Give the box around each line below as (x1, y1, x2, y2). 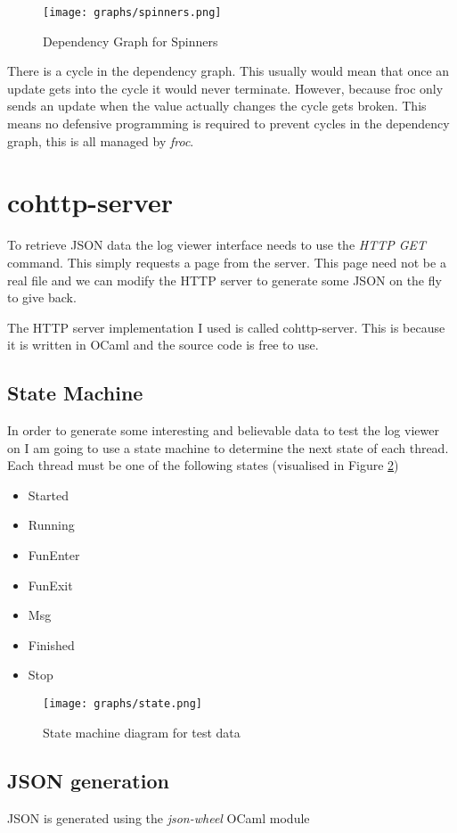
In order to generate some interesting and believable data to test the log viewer (7, 421, 439, 440)
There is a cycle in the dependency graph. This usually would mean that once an (7, 62, 450, 80)
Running (28, 515, 75, 534)
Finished (28, 635, 75, 654)
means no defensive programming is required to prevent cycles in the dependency (7, 114, 450, 133)
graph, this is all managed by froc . (7, 131, 194, 150)
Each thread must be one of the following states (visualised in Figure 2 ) (7, 456, 399, 474)
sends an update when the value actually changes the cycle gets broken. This (7, 96, 427, 115)
